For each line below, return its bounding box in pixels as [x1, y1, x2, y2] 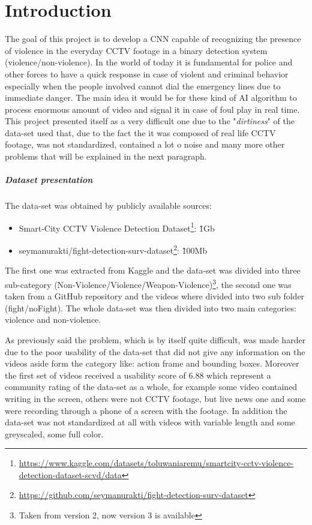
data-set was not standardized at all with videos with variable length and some [5, 416, 295, 428]
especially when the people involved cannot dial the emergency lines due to [5, 79, 281, 92]
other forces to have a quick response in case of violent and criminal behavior [5, 67, 289, 80]
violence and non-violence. [5, 313, 101, 326]
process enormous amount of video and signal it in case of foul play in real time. [5, 103, 300, 115]
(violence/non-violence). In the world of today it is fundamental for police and [5, 56, 293, 68]
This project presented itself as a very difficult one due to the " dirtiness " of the [5, 115, 295, 127]
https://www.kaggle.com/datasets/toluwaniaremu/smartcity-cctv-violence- [19, 457, 294, 469]
